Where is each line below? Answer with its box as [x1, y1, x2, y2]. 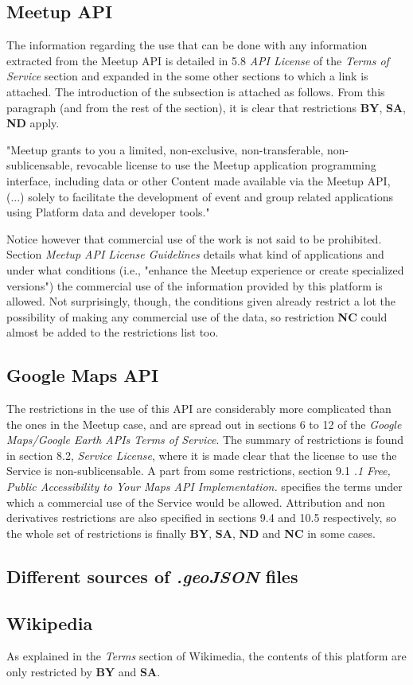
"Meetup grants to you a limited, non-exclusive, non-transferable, [6, 141, 324, 158]
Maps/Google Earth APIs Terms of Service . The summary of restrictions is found [6, 431, 404, 448]
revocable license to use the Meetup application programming [76, 157, 376, 173]
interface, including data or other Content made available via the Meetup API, [6, 172, 391, 189]
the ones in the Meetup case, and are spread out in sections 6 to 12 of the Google [6, 415, 402, 432]
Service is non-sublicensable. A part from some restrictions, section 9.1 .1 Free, [6, 462, 391, 479]
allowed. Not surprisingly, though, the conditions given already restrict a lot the [6, 293, 395, 309]
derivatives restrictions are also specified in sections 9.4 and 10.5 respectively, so [6, 509, 396, 526]
